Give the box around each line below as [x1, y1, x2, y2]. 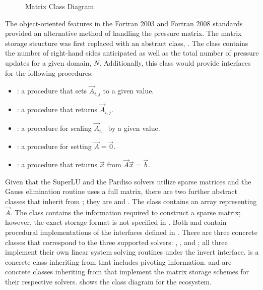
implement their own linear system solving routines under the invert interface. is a [5, 247, 259, 257]
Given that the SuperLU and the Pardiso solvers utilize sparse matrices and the [5, 176, 251, 186]
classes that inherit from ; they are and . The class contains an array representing [5, 196, 257, 206]
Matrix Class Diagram [25, 1, 94, 11]
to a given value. [103, 85, 154, 96]
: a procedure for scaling [17, 122, 92, 133]
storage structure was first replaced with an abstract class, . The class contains [5, 37, 248, 48]
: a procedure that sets [17, 85, 87, 96]
